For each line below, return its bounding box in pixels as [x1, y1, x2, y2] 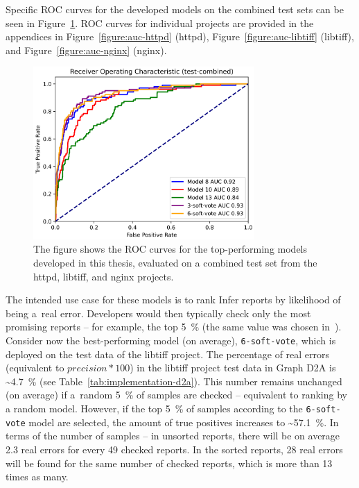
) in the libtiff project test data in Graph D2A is [130, 360, 336, 375]
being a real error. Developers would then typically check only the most [6, 305, 311, 320]
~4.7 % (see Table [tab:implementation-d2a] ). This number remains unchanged [6, 373, 342, 388]
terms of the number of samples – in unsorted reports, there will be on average [6, 428, 340, 443]
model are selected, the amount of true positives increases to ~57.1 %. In [28, 414, 339, 429]
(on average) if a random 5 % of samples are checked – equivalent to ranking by [6, 387, 347, 402]
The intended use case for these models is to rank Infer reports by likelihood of [6, 292, 341, 307]
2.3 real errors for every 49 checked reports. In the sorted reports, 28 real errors [6, 441, 343, 456]
